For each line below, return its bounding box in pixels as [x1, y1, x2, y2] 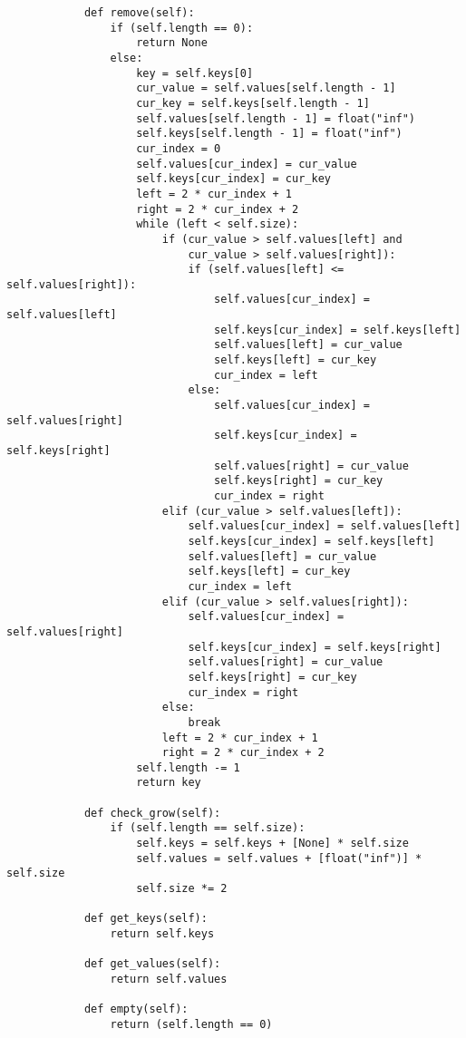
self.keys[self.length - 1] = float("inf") [136, 127, 403, 141]
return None [136, 36, 208, 50]
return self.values [110, 973, 228, 985]
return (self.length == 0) [110, 1017, 273, 1031]
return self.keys [110, 927, 215, 941]
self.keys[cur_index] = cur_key [136, 172, 331, 186]
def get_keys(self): [83, 912, 208, 926]
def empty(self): [83, 1003, 189, 1016]
